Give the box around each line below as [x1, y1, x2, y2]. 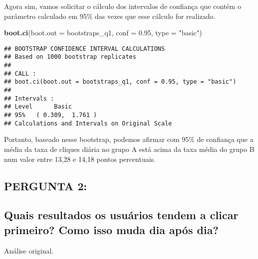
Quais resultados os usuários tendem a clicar [4, 207, 239, 223]
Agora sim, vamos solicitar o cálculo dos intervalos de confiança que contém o [4, 1, 241, 11]
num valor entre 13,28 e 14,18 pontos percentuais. [4, 153, 156, 164]
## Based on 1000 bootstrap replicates [4, 53, 136, 61]
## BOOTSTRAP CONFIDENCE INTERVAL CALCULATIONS [4, 45, 165, 52]
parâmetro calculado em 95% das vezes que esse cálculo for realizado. [4, 10, 216, 21]
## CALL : [4, 70, 36, 77]
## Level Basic [4, 103, 72, 111]
